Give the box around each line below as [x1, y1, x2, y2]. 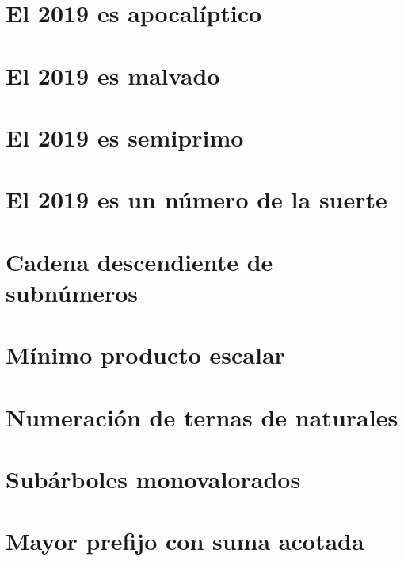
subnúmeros [6, 276, 139, 308]
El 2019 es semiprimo [6, 120, 244, 153]
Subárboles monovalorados [6, 463, 301, 494]
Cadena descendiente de [6, 245, 273, 277]
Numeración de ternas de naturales [6, 400, 398, 433]
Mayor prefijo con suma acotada [6, 525, 364, 557]
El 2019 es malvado [6, 59, 220, 91]
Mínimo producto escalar [6, 338, 285, 371]
